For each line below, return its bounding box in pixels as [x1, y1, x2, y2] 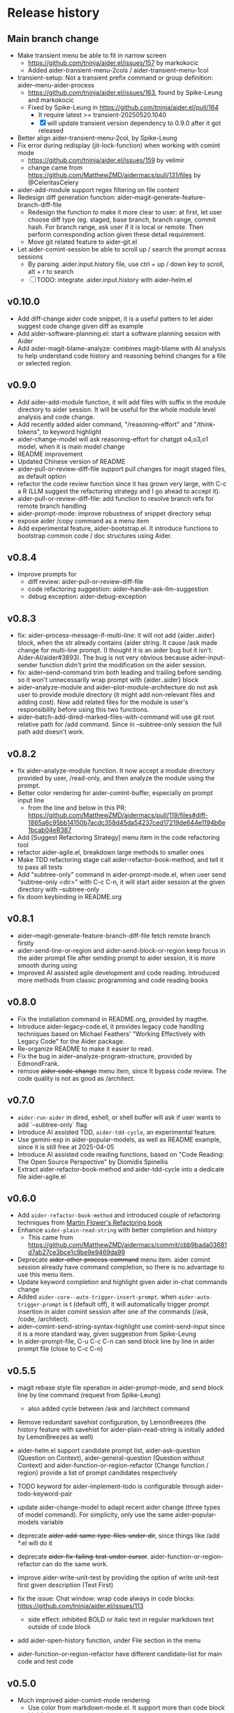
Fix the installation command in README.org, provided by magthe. [17, 1014, 209, 1023]
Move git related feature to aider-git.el [27, 238, 138, 246]
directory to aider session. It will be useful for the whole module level [17, 405, 217, 414]
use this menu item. [17, 1270, 75, 1279]
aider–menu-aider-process [17, 81, 95, 89]
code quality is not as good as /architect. [17, 1074, 136, 1082]
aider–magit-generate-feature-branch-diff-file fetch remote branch [17, 931, 211, 940]
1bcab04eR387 [27, 826, 72, 834]
